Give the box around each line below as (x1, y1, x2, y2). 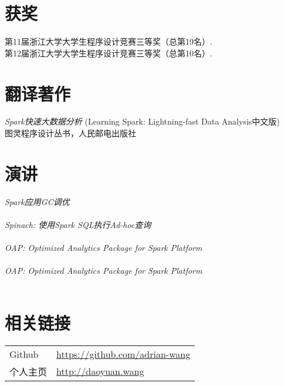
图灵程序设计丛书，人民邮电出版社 (5, 127, 136, 139)
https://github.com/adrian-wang (56, 347, 191, 361)
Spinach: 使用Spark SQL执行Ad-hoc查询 (5, 218, 151, 230)
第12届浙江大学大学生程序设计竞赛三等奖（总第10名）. (5, 46, 212, 59)
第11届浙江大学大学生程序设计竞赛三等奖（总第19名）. (5, 35, 212, 48)
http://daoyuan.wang (56, 364, 144, 378)
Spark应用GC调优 (5, 195, 70, 207)
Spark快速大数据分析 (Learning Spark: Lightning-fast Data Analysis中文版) (5, 115, 280, 127)
